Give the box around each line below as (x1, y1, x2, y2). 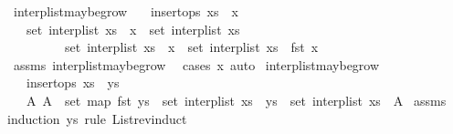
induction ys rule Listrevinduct (7, 108, 187, 128)
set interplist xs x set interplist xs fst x (64, 37, 319, 57)
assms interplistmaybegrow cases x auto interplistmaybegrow (13, 55, 380, 74)
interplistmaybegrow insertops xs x (13, 2, 238, 20)
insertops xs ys (26, 73, 120, 92)
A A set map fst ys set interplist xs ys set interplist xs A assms (26, 90, 447, 109)
